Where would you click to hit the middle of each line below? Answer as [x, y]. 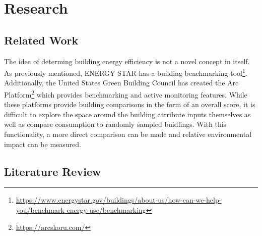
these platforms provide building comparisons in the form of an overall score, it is [130, 104]
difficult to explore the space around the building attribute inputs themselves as [127, 114]
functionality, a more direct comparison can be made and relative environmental [128, 134]
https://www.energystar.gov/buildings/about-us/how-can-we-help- [119, 200]
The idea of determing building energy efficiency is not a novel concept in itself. [127, 61]
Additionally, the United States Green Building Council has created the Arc [121, 83]
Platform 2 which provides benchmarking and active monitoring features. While [126, 94]
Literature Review [53, 171]
